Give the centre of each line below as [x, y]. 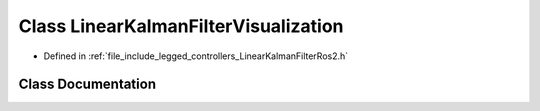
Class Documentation [87, 84]
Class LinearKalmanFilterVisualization [181, 26]
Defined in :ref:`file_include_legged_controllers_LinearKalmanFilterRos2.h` [196, 56]
